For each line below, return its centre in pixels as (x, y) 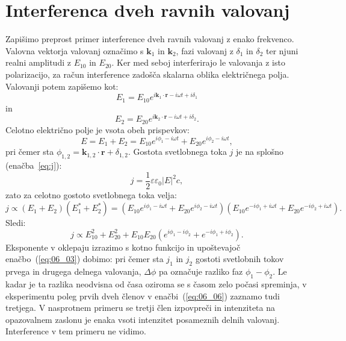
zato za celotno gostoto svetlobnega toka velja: (91, 194)
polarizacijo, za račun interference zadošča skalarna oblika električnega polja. (147, 74)
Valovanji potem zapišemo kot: (62, 86)
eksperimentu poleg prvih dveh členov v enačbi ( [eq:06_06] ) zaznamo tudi (143, 296)
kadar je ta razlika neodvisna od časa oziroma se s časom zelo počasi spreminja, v (156, 284)
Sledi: (16, 223)
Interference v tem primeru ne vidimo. (76, 331)
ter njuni (282, 50)
